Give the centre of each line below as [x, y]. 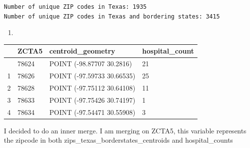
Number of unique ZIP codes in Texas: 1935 [75, 7]
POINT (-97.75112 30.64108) [92, 87]
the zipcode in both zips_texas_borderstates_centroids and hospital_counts [118, 140]
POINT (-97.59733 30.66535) [92, 75]
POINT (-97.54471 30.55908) [92, 112]
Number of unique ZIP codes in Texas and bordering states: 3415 [112, 16]
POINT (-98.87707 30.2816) [91, 64]
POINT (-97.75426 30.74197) [92, 100]
